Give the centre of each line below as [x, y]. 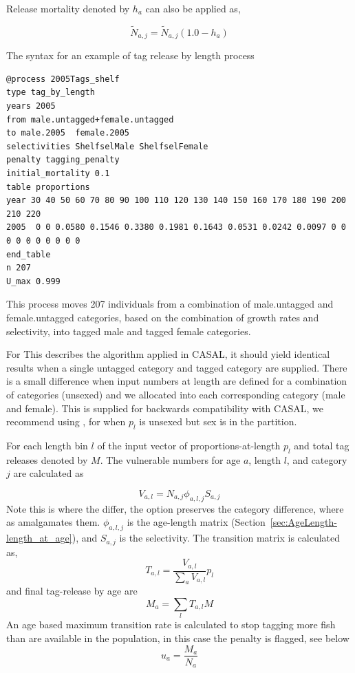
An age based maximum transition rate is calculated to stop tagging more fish [171, 624]
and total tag [322, 445]
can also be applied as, [193, 8]
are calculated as [49, 473]
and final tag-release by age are [72, 591]
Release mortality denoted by [68, 8]
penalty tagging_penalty [63, 160]
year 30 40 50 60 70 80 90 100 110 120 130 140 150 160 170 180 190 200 [176, 201]
